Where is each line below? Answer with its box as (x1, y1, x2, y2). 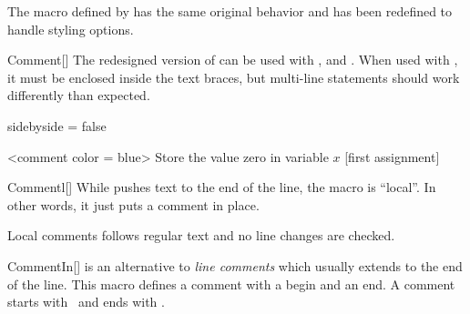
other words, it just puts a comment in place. (7, 195, 260, 214)
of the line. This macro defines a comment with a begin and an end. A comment (7, 274, 455, 293)
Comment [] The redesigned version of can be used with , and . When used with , (7, 50, 458, 69)
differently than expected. (7, 86, 150, 105)
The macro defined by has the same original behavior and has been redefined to (7, 2, 453, 20)
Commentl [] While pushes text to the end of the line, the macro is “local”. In (7, 177, 436, 197)
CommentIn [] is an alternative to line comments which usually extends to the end (7, 256, 463, 275)
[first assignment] (344, 147, 440, 166)
